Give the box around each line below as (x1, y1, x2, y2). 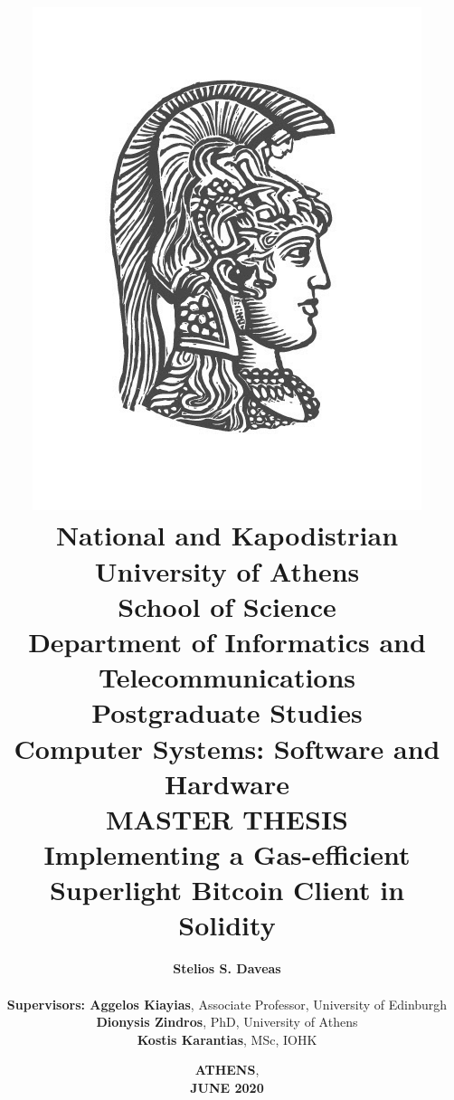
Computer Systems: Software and (14, 729, 440, 766)
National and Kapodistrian (55, 517, 399, 554)
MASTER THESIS (105, 800, 349, 837)
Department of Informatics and (28, 622, 426, 659)
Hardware (164, 764, 290, 801)
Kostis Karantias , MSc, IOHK (137, 1029, 317, 1048)
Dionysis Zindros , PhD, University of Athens (96, 1012, 358, 1031)
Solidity (178, 906, 276, 944)
